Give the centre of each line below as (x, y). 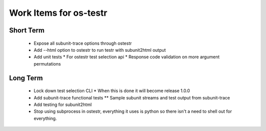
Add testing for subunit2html (63, 104)
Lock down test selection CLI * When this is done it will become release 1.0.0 (112, 91)
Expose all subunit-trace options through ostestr (83, 43)
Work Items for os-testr (58, 13)
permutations (47, 64)
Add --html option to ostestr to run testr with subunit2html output (100, 50)
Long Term (26, 78)
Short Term (27, 30)
